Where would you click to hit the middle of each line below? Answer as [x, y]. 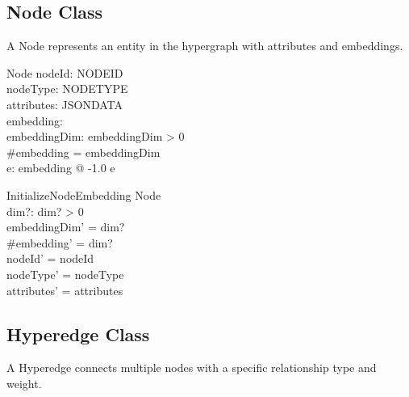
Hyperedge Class [78, 334]
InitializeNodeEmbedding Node [84, 194]
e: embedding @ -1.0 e [61, 168]
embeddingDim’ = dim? [66, 227]
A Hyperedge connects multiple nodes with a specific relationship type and [192, 367]
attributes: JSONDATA [65, 104]
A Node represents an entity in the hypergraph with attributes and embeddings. [205, 46]
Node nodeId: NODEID [65, 72]
